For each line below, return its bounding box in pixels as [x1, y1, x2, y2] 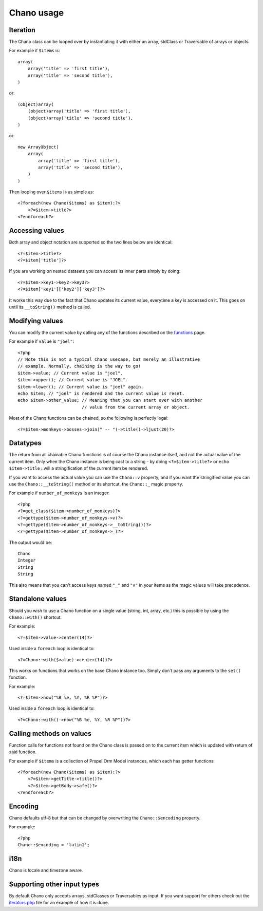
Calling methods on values [9, 729, 92, 738]
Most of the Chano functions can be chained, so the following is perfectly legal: [9, 415, 169, 421]
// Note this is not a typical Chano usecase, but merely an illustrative [18, 356, 200, 362]
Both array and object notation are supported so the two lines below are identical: [9, 239, 173, 245]
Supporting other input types [9, 880, 99, 888]
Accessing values [9, 226, 64, 235]
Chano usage [9, 7, 64, 18]
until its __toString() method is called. [9, 304, 91, 310]
